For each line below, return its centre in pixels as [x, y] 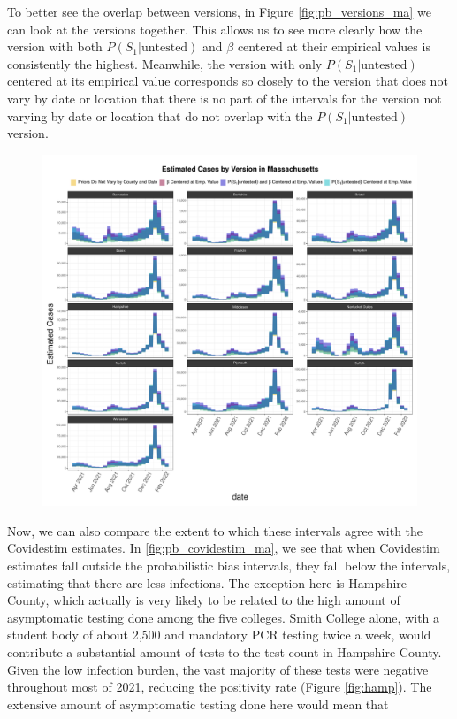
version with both [55, 46]
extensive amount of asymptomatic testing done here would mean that [198, 704]
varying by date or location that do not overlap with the [160, 115]
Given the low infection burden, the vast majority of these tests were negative [218, 669]
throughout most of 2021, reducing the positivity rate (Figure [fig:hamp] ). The [220, 687]
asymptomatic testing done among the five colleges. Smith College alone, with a [224, 617]
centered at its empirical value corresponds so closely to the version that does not [228, 81]
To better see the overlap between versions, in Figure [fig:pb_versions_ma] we [219, 11]
